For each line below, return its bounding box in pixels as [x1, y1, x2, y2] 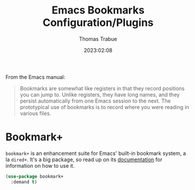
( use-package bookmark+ [5, 174, 64, 179]
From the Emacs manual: [5, 73, 66, 80]
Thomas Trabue [79, 35, 117, 42]
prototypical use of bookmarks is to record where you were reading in [19, 103, 189, 110]
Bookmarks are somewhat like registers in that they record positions [19, 84, 185, 91]
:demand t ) [11, 179, 38, 185]
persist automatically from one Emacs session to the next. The [19, 97, 171, 104]
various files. [19, 110, 51, 117]
